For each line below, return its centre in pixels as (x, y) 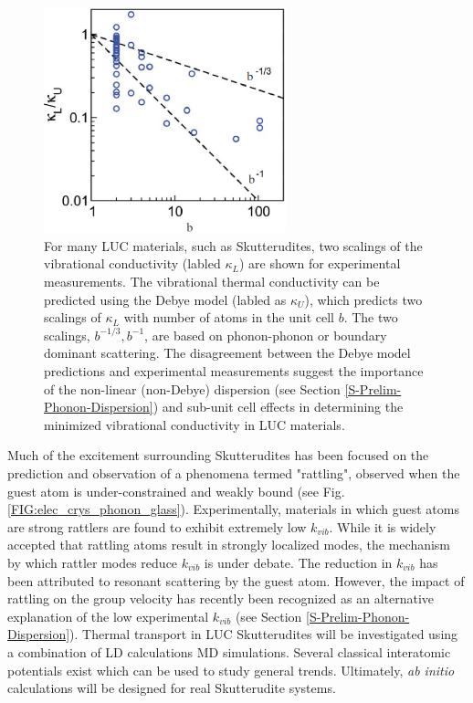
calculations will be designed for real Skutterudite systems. (172, 688)
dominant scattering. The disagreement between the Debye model (227, 353)
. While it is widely (383, 526)
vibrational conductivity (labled (132, 263)
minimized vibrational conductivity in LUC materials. (194, 424)
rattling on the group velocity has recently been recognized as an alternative (221, 598)
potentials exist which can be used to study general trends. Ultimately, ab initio (231, 670)
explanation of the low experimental (108, 616)
